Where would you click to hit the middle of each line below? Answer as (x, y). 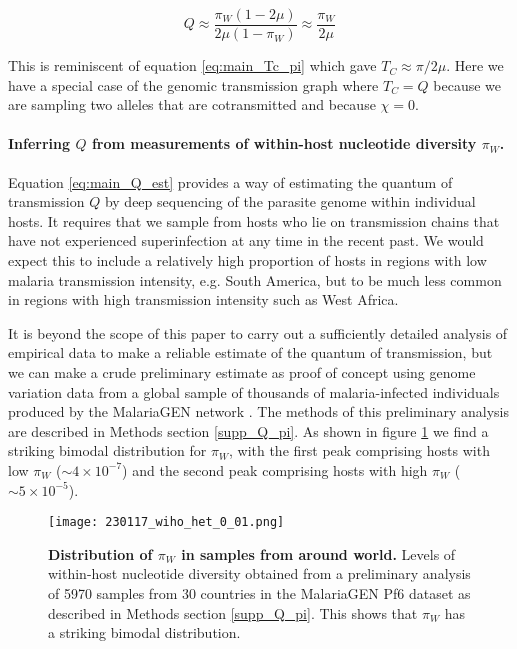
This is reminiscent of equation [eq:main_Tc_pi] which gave (192, 65)
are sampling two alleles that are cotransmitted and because (192, 104)
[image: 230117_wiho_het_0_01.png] (166, 522)
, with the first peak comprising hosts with (359, 450)
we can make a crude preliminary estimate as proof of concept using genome (242, 371)
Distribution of (100, 553)
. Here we (475, 65)
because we (467, 84)
